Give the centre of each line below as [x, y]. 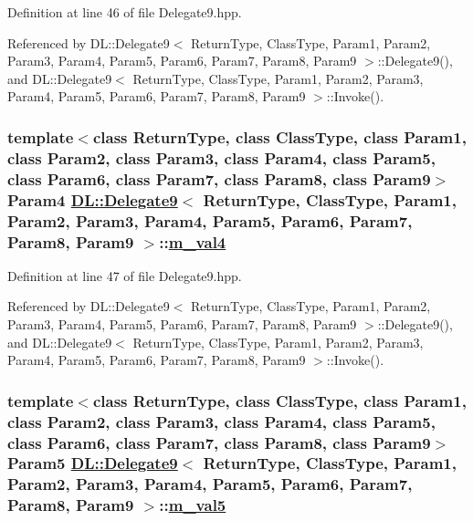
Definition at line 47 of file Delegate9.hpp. [125, 275]
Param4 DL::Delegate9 [93, 199]
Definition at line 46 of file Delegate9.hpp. [125, 12]
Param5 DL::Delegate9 [93, 463]
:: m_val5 [193, 505]
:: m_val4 [193, 241]
